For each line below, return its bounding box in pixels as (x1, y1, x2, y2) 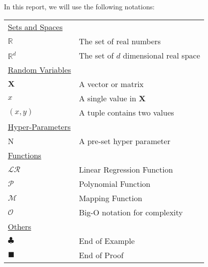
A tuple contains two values (79, 106, 174, 118)
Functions (8, 149, 41, 161)
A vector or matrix (79, 78, 144, 89)
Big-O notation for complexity (79, 206, 183, 218)
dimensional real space (123, 49, 200, 61)
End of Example (79, 235, 135, 246)
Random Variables (8, 63, 71, 75)
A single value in (79, 92, 136, 104)
